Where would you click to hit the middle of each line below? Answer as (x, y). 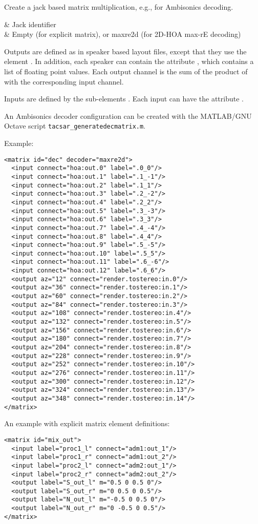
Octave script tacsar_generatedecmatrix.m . (75, 126)
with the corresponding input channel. (64, 81)
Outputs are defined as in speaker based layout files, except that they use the (125, 51)
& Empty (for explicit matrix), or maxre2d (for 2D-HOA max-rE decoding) (123, 34)
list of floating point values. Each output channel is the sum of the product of (126, 71)
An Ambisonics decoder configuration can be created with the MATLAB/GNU (128, 116)
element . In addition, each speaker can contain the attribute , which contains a (129, 61)
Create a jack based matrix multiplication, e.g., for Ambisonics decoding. (119, 7)
